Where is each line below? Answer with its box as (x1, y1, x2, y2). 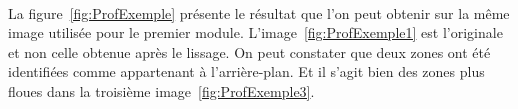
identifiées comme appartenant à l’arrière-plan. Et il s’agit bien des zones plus (8, 61, 485, 82)
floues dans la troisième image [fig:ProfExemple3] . (8, 80, 315, 101)
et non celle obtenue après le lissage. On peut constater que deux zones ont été (8, 41, 491, 62)
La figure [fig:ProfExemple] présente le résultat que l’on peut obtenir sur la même (8, 2, 510, 23)
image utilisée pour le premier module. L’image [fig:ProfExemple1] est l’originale (8, 22, 503, 43)
